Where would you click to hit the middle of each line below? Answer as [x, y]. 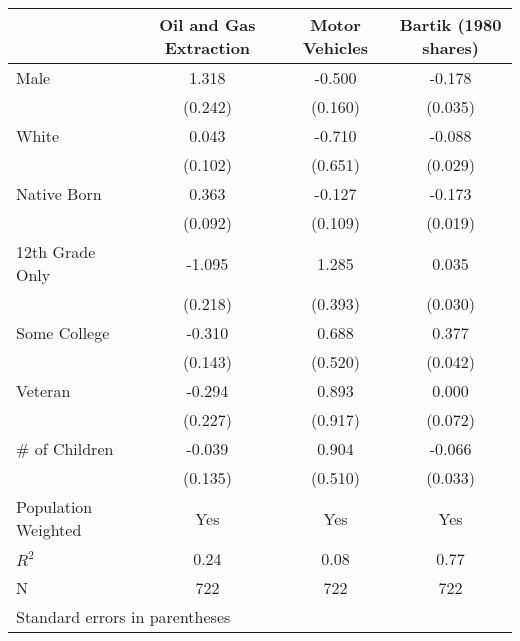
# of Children [65, 448]
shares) [451, 47]
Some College [63, 332]
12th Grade [56, 251]
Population [54, 506]
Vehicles [335, 47]
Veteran [43, 390]
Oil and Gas [207, 24]
